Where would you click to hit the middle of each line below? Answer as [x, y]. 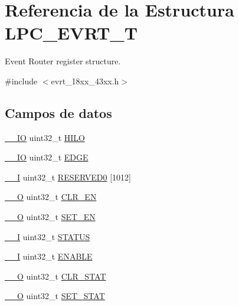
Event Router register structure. [63, 61]
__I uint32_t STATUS [48, 236]
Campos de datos [58, 112]
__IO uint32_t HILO [45, 137]
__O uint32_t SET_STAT [55, 296]
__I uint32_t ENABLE [49, 256]
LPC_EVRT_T [71, 33]
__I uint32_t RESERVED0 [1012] [68, 177]
